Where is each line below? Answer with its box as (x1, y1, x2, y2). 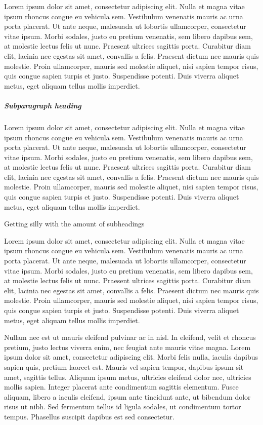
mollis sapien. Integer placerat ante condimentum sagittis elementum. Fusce (4, 381, 239, 392)
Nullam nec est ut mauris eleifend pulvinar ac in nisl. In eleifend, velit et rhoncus (4, 332, 256, 342)
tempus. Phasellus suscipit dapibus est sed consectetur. (4, 411, 174, 421)
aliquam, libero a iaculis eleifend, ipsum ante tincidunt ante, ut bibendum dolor (4, 391, 251, 402)
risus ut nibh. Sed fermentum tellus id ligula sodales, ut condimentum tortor (4, 401, 241, 412)
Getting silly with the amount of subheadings (4, 218, 145, 229)
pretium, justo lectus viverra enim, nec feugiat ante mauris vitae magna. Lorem (4, 341, 251, 352)
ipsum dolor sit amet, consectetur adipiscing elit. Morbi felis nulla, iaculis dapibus (4, 352, 258, 362)
